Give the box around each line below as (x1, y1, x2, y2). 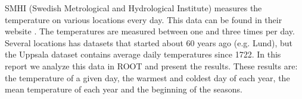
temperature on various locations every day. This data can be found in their (5, 13, 282, 25)
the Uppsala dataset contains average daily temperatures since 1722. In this (5, 48, 281, 60)
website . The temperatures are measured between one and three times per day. (5, 25, 295, 37)
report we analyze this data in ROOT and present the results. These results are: (5, 59, 298, 72)
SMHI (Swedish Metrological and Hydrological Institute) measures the (5, 2, 262, 14)
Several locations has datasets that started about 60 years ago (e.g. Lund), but (5, 36, 292, 49)
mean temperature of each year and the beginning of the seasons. (5, 83, 242, 95)
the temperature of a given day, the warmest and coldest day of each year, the (5, 71, 290, 84)
